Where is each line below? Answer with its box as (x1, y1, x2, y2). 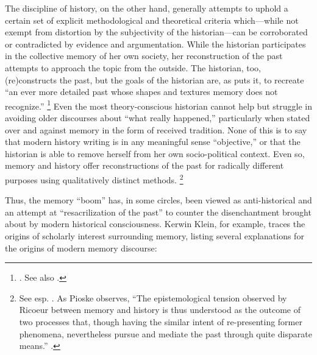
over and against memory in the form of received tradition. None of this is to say (5, 123, 307, 136)
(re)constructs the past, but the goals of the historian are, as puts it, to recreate (5, 73, 304, 86)
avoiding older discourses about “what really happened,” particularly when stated (5, 111, 310, 124)
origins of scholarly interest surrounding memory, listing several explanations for (5, 230, 304, 242)
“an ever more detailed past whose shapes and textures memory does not (5, 85, 278, 98)
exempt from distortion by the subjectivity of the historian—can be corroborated (5, 26, 308, 38)
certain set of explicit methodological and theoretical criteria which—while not (5, 13, 299, 26)
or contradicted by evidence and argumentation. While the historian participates (5, 37, 306, 50)
